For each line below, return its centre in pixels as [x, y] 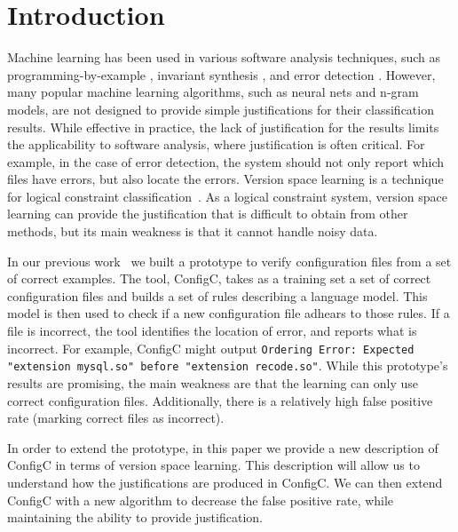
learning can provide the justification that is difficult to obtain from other [208, 214]
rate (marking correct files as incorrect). [116, 418]
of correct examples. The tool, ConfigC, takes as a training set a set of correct [219, 278]
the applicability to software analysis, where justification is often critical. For [216, 144]
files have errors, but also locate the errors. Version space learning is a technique [225, 179]
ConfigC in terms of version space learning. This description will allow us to [213, 465]
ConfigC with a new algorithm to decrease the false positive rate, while [201, 500]
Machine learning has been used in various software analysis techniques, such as [224, 57]
